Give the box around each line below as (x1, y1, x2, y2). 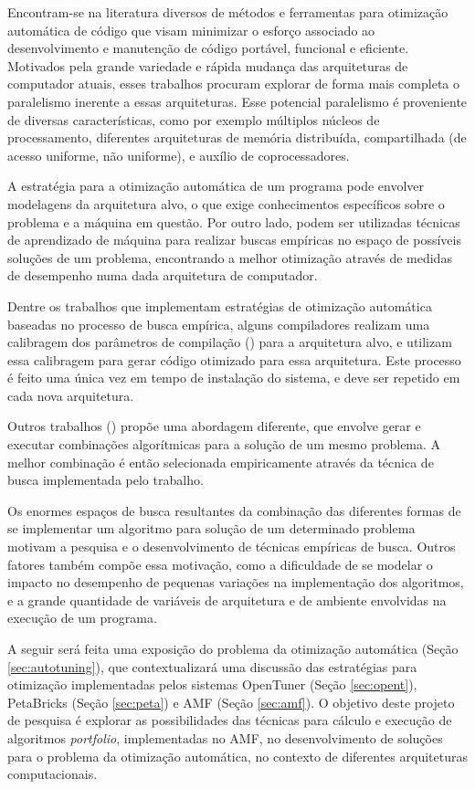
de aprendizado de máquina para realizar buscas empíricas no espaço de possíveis (7, 230, 461, 249)
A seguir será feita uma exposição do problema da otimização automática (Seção (7, 639, 459, 657)
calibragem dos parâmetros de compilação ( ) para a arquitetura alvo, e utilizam (7, 332, 452, 352)
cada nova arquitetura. (7, 385, 134, 405)
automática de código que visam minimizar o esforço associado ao (7, 20, 375, 39)
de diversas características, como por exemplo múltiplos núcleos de (7, 110, 380, 129)
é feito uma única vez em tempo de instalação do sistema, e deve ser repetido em (7, 368, 460, 387)
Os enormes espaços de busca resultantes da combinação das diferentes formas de (7, 500, 461, 520)
